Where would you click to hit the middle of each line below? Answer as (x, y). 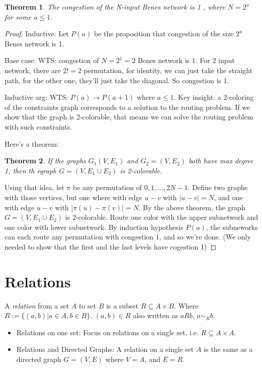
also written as (155, 315)
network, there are (33, 70)
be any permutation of (107, 187)
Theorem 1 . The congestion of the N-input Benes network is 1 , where (115, 7)
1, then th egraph (31, 170)
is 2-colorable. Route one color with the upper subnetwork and (162, 217)
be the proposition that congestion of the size (164, 34)
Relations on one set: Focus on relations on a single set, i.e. (107, 332)
